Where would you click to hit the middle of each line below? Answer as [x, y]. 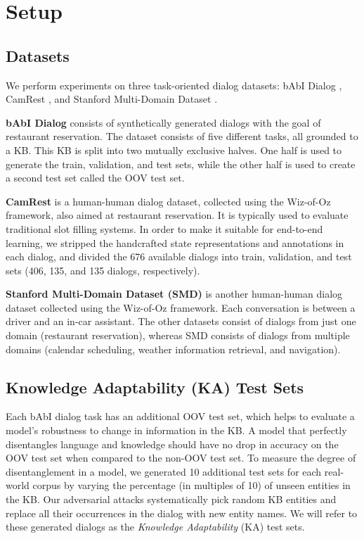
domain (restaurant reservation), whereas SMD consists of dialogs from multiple [178, 335]
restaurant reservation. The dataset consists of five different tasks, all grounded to [182, 136]
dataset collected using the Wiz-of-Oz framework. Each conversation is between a [181, 307]
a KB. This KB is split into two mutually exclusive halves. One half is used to [174, 150]
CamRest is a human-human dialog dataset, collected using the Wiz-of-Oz [168, 201]
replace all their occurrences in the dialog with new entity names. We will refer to [182, 513]
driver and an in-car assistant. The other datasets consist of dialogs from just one [181, 321]
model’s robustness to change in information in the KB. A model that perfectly [176, 430]
